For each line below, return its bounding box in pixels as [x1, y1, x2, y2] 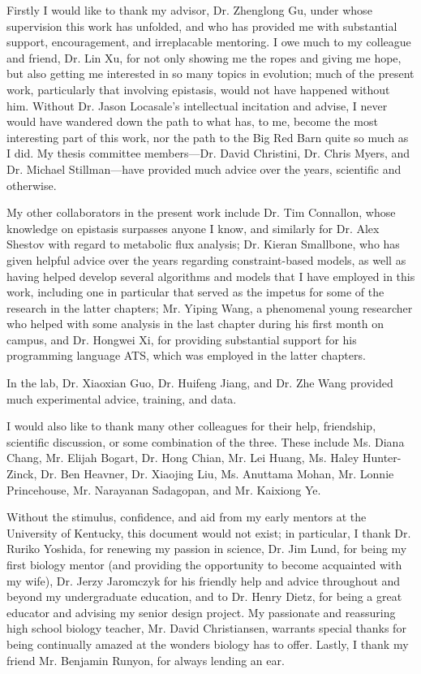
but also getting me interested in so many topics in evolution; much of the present [6, 65, 415, 82]
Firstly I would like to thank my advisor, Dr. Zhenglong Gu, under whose [6, 2, 372, 18]
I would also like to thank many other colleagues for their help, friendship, [6, 417, 376, 434]
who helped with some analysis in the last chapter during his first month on [6, 315, 384, 332]
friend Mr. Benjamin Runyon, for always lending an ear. [6, 651, 285, 668]
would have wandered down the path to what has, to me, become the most [6, 113, 378, 130]
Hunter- [362, 449, 402, 466]
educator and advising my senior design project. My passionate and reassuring [6, 603, 396, 620]
